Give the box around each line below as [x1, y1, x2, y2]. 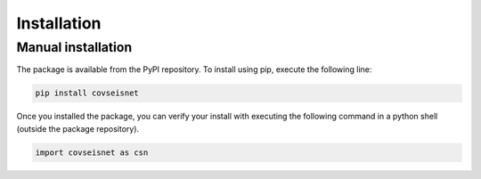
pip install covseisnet [35, 88, 140, 98]
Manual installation [16, 39, 133, 55]
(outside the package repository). [16, 123, 140, 134]
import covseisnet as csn [35, 147, 149, 158]
